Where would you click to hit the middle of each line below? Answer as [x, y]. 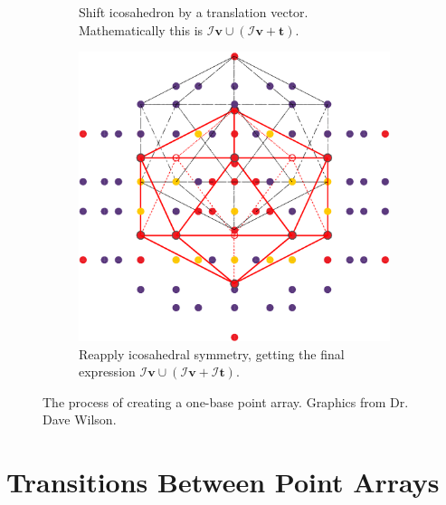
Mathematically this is [141, 29]
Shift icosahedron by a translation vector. [194, 12]
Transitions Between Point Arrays [223, 482]
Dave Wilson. [80, 419]
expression [107, 372]
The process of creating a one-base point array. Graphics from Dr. [226, 401]
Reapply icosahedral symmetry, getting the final [212, 353]
